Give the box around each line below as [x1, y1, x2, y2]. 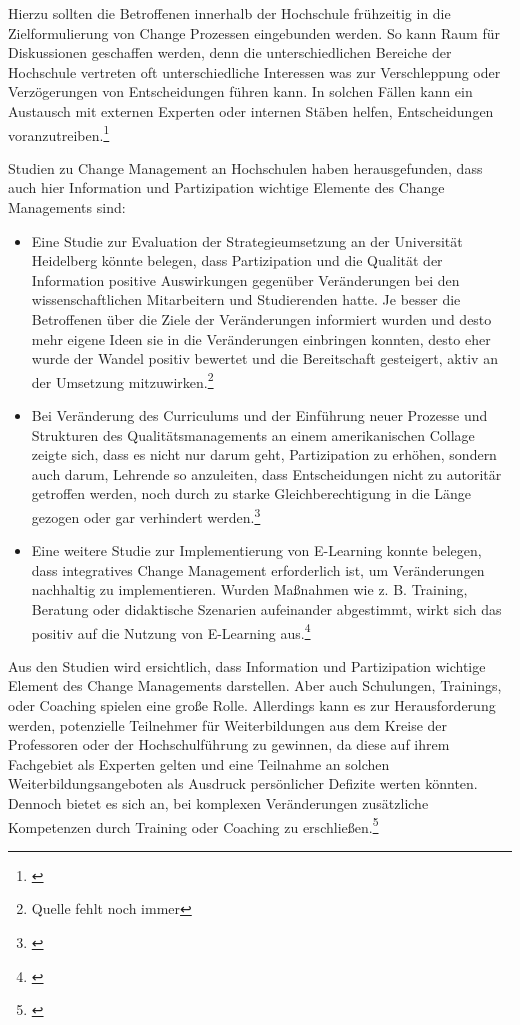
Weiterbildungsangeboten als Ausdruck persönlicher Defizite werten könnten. [8, 773, 478, 794]
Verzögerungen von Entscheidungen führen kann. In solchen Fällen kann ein [8, 81, 473, 102]
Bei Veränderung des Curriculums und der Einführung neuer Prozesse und [31, 405, 488, 425]
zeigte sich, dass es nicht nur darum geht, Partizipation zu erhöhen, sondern [31, 444, 497, 465]
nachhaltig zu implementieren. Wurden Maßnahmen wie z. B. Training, [31, 579, 468, 600]
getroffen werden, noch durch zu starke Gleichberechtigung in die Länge [31, 483, 472, 504]
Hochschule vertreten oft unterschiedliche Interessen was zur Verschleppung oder [8, 61, 501, 82]
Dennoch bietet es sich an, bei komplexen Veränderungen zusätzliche [8, 793, 429, 813]
